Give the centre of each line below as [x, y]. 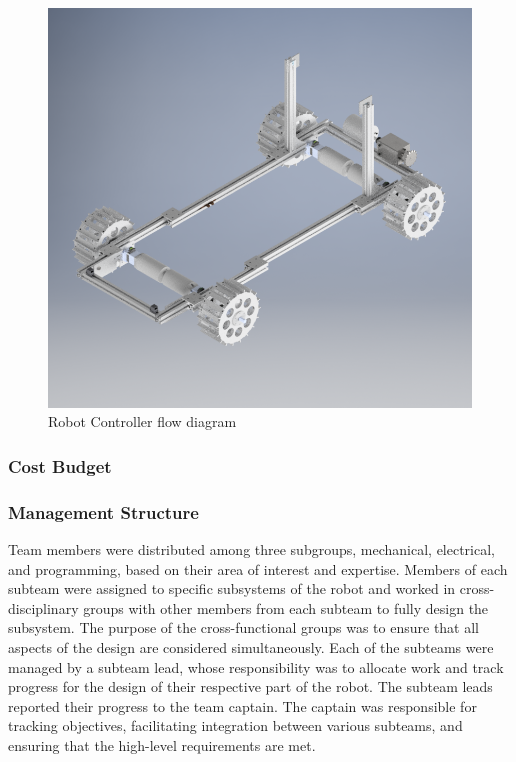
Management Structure [103, 511]
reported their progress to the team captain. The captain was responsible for [242, 705]
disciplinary [43, 607]
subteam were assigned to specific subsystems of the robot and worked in [232, 588]
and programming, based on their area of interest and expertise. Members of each [258, 568]
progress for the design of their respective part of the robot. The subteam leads [250, 686]
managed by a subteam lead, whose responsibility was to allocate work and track [256, 666]
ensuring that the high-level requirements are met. [162, 744]
